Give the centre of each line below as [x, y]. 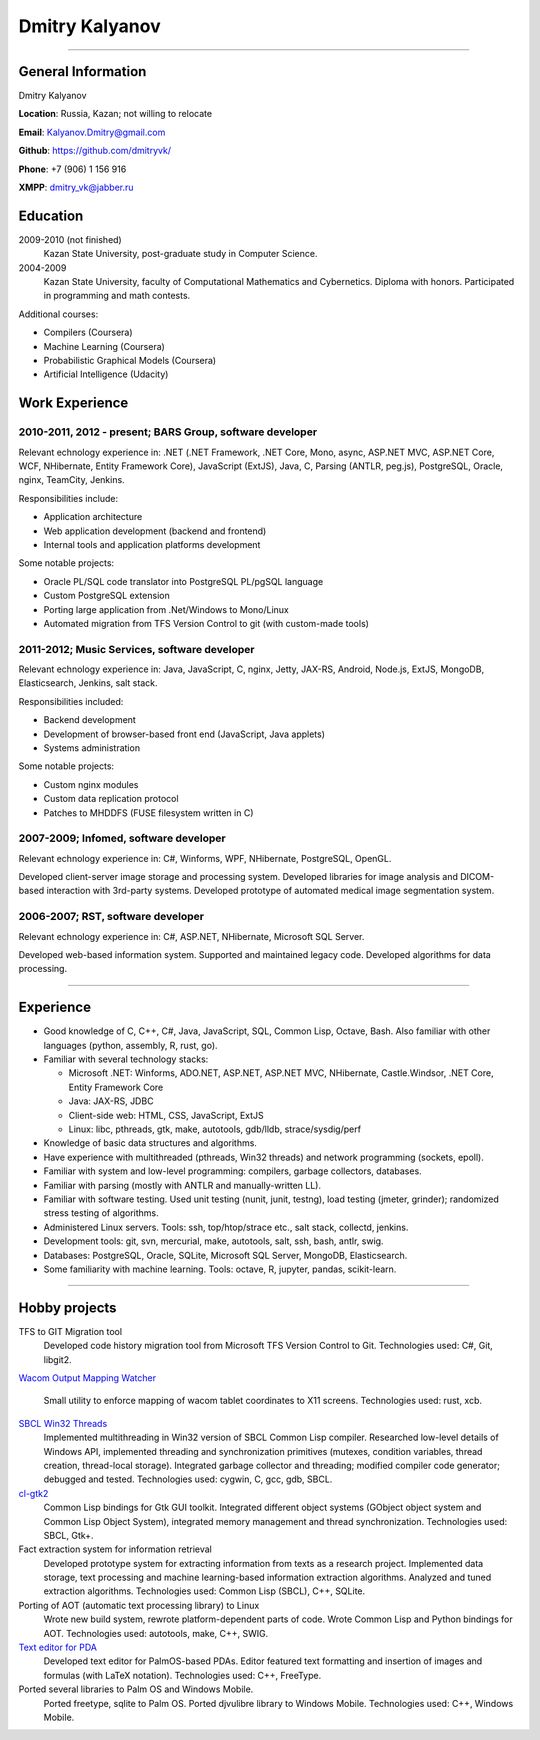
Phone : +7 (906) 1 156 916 [72, 169]
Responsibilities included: [71, 701]
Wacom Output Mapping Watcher [87, 1378]
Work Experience [73, 403]
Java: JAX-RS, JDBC [111, 1101]
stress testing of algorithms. [101, 1213]
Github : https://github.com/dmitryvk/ [95, 151]
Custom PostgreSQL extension [106, 596]
